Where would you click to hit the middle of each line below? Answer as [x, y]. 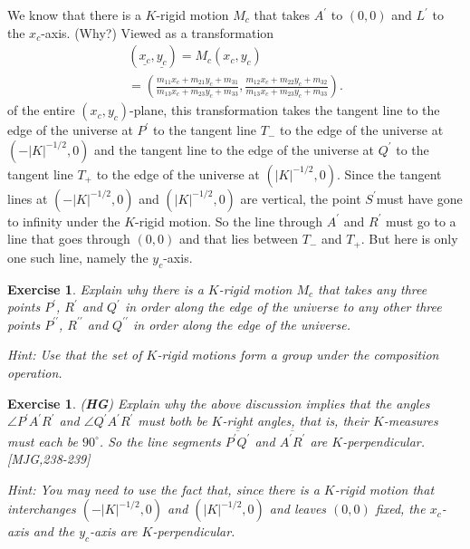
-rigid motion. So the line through [229, 221]
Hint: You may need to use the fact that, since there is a [163, 489]
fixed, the [400, 509]
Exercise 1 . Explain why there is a [106, 289]
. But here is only [409, 239]
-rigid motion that [384, 489]
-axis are [114, 531]
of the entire [41, 110]
